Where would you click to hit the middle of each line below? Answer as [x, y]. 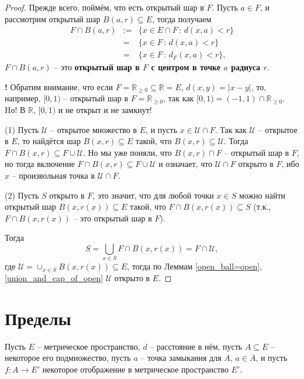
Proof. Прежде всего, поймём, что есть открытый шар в [104, 7]
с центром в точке [186, 67]
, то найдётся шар [49, 141]
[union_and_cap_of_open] [54, 277]
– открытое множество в [94, 129]
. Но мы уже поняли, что [127, 152]
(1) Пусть [22, 129]
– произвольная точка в [53, 175]
